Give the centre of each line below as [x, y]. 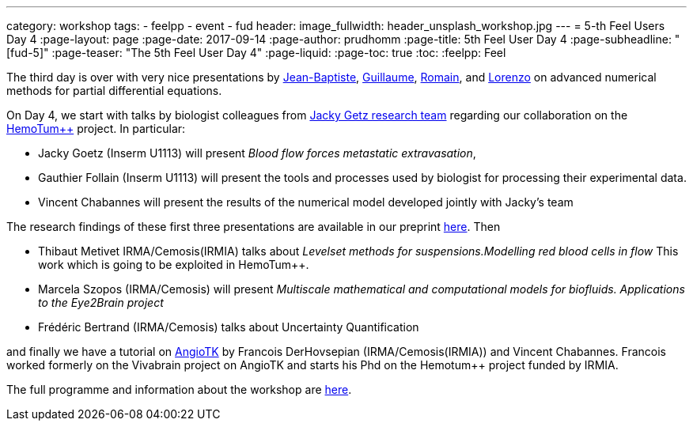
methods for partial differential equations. [114, 91]
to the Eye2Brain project [101, 302]
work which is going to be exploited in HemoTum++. [174, 265]
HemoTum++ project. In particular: [96, 128]
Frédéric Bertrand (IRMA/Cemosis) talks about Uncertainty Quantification [229, 327]
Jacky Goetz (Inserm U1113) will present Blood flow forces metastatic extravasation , [257, 153]
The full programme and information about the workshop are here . [179, 389]
